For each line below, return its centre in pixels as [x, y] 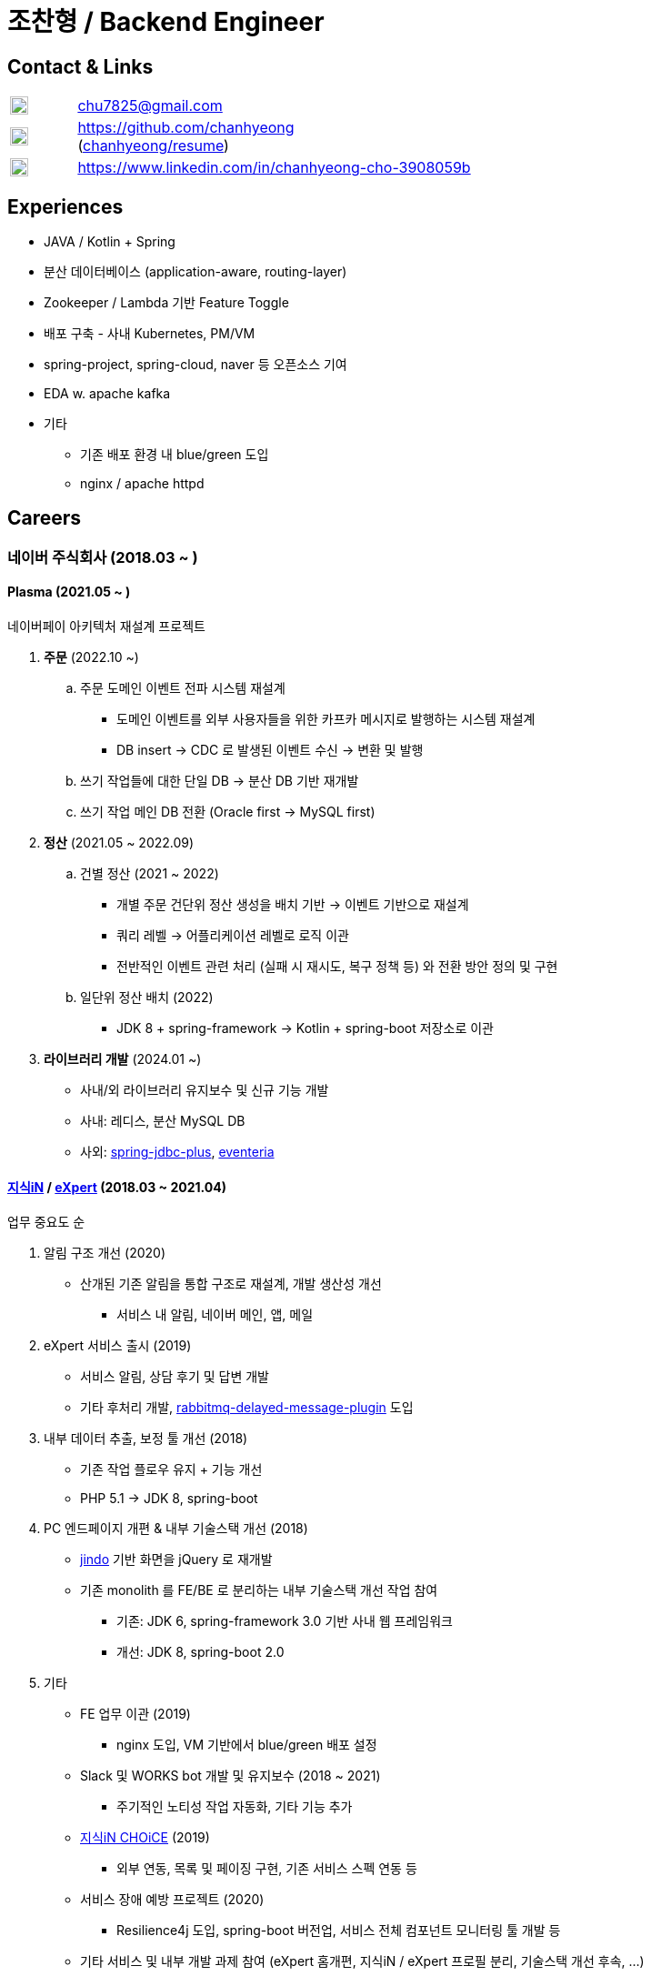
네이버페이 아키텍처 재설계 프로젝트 [106, 627]
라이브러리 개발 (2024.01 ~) [123, 1059]
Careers [45, 518]
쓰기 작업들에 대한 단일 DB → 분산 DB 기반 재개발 [220, 781]
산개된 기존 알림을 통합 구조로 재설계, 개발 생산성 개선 [231, 1284]
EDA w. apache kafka [107, 394]
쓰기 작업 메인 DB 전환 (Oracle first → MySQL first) [228, 812]
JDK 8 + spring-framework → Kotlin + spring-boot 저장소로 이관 [305, 1028]
